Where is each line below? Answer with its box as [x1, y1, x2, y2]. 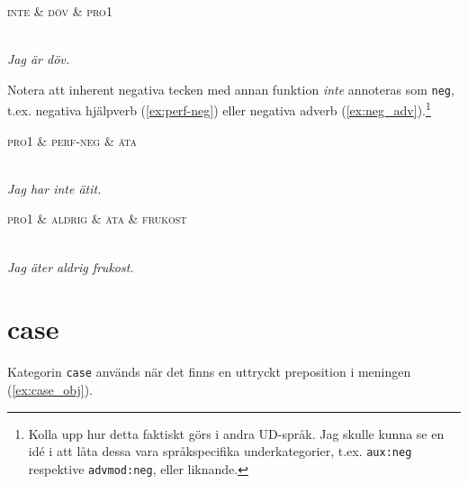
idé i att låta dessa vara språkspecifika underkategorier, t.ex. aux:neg [28, 442, 412, 461]
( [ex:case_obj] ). [7, 380, 93, 399]
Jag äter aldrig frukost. [7, 257, 134, 276]
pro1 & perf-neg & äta [7, 131, 138, 150]
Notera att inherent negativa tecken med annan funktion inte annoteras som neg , [7, 79, 454, 98]
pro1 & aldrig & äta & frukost [7, 209, 187, 228]
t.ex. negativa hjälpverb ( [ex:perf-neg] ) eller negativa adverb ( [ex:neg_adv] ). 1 [7, 98, 431, 120]
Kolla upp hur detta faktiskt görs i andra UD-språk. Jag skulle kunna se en [28, 424, 445, 443]
